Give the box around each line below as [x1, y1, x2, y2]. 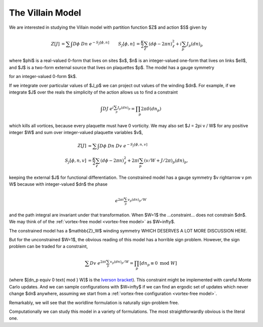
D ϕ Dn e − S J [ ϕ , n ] [73, 40, 110, 46]
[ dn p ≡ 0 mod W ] [139, 260, 177, 267]
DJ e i [102, 105, 114, 112]
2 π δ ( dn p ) [141, 106, 162, 113]
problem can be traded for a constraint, [9, 244, 88, 250]
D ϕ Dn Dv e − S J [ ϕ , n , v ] [99, 142, 148, 149]
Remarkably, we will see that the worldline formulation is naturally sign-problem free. [9, 300, 179, 306]
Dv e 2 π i [90, 260, 107, 266]
